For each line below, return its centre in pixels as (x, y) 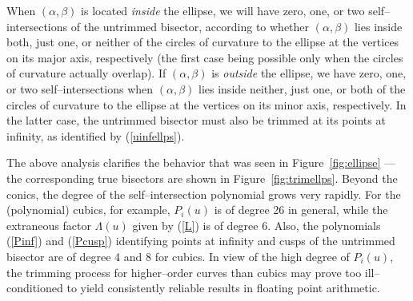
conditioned (35, 288)
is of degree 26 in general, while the (301, 210)
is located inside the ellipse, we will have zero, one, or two (223, 10)
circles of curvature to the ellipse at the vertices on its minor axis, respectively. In (206, 104)
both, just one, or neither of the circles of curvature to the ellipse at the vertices (203, 42)
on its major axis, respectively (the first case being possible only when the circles (205, 57)
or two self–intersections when (80, 88)
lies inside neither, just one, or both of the (302, 88)
